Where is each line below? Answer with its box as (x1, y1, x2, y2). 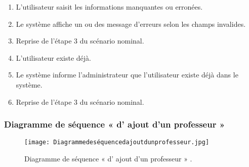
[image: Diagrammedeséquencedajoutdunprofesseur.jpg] (24, 139, 210, 146)
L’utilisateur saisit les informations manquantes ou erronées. (16, 2, 203, 12)
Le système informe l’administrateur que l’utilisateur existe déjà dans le (16, 69, 238, 80)
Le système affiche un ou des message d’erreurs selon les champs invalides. (16, 18, 246, 29)
